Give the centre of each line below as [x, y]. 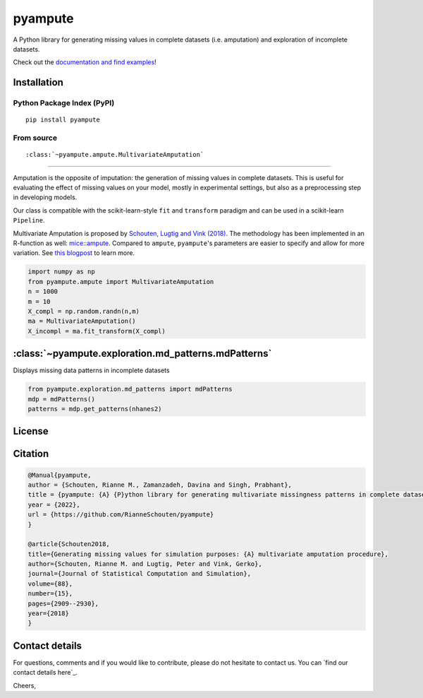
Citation [31, 454]
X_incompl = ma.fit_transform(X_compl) [97, 331]
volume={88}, [50, 584]
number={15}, [50, 594]
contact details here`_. [45, 673]
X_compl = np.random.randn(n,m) [84, 311]
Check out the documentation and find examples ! [85, 62]
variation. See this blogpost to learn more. [74, 253]
